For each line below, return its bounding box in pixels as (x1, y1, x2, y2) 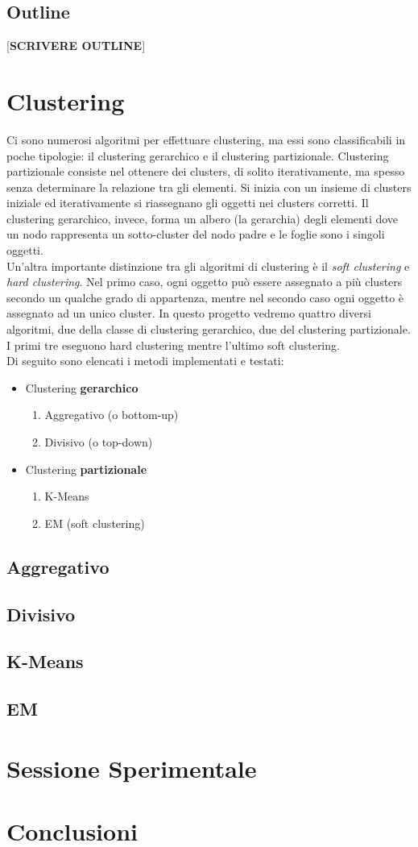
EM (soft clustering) (44, 514, 145, 531)
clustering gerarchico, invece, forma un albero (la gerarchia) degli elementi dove (6, 210, 399, 226)
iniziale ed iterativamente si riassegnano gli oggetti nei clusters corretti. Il (6, 194, 369, 211)
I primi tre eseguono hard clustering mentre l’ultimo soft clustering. (6, 336, 340, 353)
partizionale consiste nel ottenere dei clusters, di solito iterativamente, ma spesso (6, 163, 405, 180)
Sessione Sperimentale (6, 751, 257, 784)
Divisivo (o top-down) (44, 434, 153, 450)
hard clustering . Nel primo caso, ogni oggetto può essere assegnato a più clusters (6, 273, 403, 290)
